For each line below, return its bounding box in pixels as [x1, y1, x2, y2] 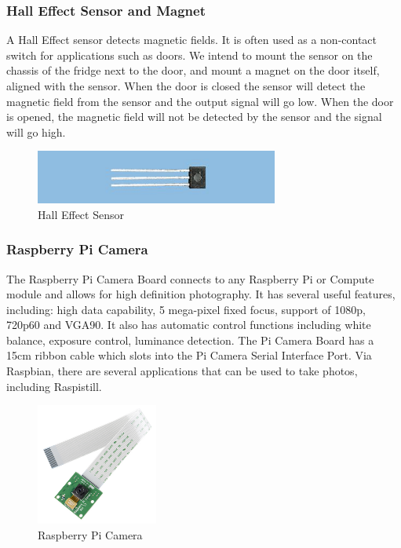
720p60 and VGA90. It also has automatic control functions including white [6, 316, 371, 333]
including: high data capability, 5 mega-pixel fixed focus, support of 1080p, [6, 301, 366, 317]
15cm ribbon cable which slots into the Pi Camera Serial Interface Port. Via [6, 347, 372, 364]
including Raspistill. [6, 378, 102, 394]
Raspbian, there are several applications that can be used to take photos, [6, 363, 358, 379]
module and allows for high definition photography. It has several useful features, [6, 286, 396, 302]
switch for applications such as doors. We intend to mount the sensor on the [6, 46, 373, 63]
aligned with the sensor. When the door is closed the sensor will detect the [6, 78, 366, 93]
